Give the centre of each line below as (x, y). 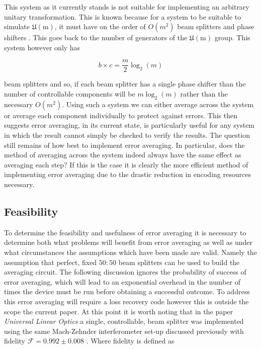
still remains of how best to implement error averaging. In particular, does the (124, 145)
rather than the (204, 94)
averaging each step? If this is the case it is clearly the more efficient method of (126, 164)
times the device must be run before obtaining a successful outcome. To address (127, 291)
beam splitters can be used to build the (179, 262)
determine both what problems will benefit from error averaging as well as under (128, 242)
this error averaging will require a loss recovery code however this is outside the (126, 301)
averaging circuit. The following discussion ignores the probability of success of (125, 272)
